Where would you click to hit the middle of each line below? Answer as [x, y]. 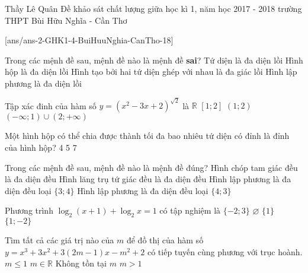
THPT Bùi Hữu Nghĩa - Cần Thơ [66, 20]
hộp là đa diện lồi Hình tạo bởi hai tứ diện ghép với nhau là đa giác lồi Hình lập [151, 72]
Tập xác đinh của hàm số [51, 105]
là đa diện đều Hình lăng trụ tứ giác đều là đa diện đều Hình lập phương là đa [148, 179]
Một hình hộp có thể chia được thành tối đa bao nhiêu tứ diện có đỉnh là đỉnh [147, 136]
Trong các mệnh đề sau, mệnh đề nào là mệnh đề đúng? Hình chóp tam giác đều [151, 167]
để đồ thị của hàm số [165, 240]
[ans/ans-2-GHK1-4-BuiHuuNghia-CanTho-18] [89, 40]
